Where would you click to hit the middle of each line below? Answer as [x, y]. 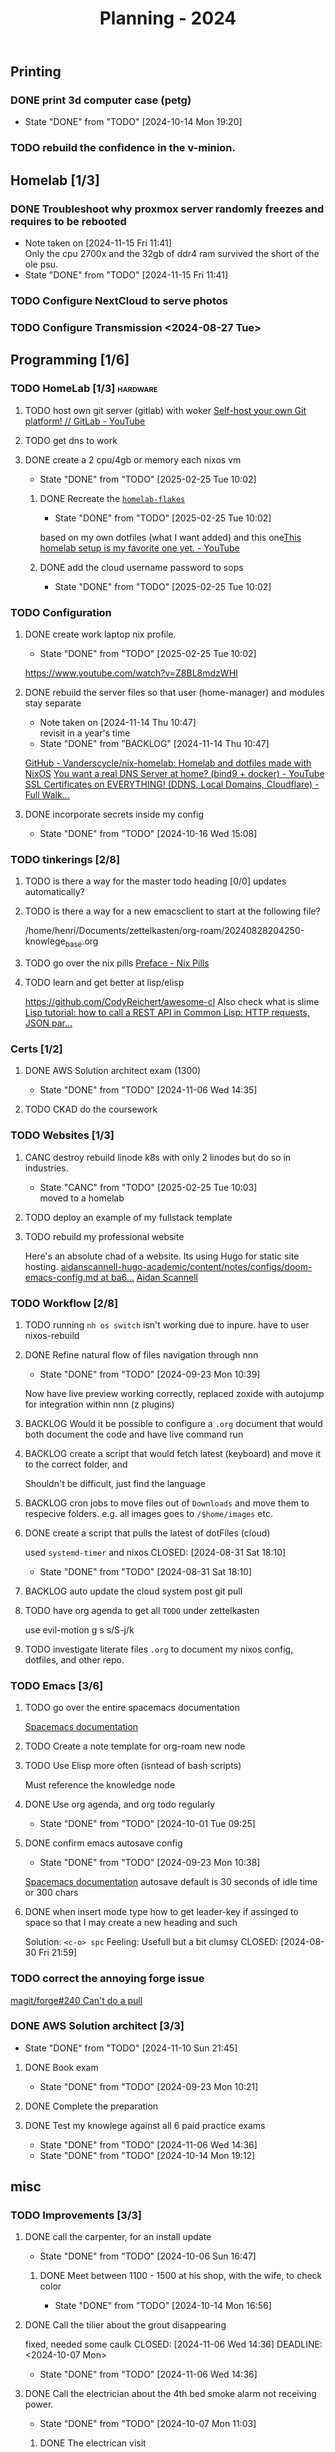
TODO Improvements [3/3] [76, 2215]
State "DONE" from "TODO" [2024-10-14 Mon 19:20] [133, 122]
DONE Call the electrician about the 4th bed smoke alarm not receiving [170, 2394]
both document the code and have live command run [134, 1434]
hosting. [41, 1266]
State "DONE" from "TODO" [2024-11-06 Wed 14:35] [148, 1090]
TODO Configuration [61, 612]
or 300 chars [51, 1893]
